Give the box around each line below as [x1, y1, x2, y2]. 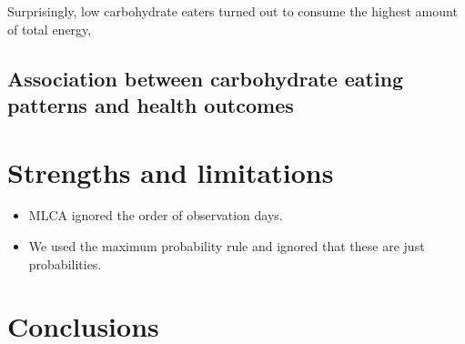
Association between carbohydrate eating [7, 64, 404, 92]
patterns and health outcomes [7, 90, 294, 118]
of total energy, [7, 19, 92, 38]
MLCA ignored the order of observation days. [28, 206, 283, 225]
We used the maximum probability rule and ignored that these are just [28, 237, 425, 256]
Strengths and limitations [7, 153, 334, 190]
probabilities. [28, 254, 102, 273]
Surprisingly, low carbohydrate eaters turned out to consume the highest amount [7, 2, 458, 20]
